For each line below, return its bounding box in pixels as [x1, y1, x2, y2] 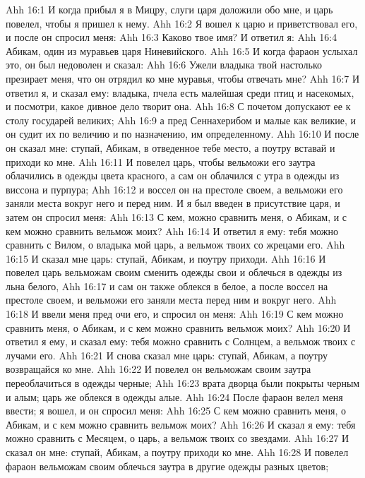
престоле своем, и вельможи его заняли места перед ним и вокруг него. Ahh [6, 292, 337, 307]
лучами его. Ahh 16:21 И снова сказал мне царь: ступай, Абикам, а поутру [6, 347, 328, 362]
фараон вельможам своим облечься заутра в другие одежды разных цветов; [6, 458, 329, 473]
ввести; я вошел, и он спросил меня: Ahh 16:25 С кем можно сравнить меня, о [6, 403, 347, 418]
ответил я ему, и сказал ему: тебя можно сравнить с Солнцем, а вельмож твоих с [6, 334, 356, 349]
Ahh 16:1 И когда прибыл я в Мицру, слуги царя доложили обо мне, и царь [6, 2, 333, 16]
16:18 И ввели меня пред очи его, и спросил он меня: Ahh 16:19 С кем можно [6, 306, 344, 321]
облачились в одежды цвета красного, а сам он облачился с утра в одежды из [6, 168, 340, 183]
